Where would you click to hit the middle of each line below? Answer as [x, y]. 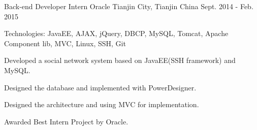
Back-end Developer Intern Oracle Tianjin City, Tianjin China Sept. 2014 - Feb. [129, 6]
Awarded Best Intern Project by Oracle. [66, 121]
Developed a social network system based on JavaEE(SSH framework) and [120, 60]
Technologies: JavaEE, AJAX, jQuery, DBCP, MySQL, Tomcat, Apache [116, 33]
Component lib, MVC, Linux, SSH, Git [65, 43]
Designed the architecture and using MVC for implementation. [102, 104]
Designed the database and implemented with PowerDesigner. [100, 87]
